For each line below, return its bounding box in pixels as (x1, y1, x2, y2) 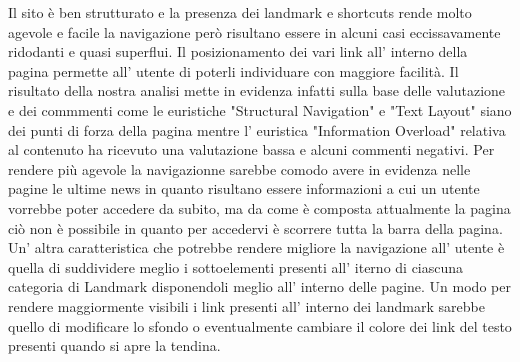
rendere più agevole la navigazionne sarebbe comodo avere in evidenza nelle (8, 158, 471, 179)
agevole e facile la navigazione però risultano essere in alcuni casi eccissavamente (8, 21, 501, 42)
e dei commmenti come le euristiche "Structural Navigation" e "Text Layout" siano (8, 99, 512, 120)
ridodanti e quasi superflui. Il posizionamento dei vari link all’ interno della (8, 41, 468, 62)
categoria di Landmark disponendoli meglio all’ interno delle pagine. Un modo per (8, 276, 511, 297)
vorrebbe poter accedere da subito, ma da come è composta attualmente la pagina (8, 197, 511, 218)
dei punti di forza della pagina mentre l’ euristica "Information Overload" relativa (8, 119, 506, 140)
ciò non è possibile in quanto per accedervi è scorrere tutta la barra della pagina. (8, 217, 503, 238)
